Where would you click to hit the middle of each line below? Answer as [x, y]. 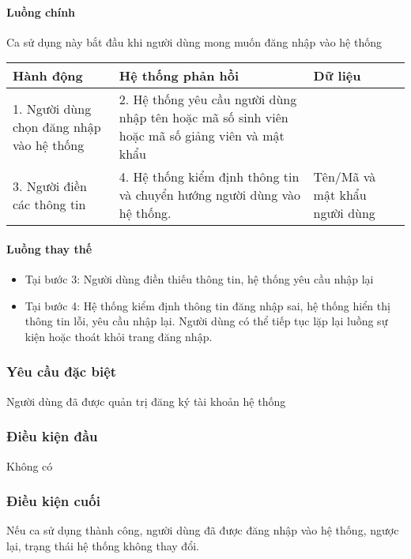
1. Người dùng [52, 108]
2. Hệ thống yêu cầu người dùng [208, 99]
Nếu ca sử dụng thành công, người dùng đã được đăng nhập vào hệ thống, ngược [203, 530]
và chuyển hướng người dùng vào [210, 195]
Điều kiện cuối [53, 501]
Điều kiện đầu [52, 436]
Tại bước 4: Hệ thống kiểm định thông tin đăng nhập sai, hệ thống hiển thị [207, 305]
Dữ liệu [337, 76]
